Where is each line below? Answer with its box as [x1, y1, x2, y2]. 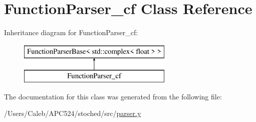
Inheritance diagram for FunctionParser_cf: [4, 27, 138, 38]
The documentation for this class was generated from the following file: [4, 91, 222, 101]
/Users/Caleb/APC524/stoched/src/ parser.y [4, 108, 141, 118]
